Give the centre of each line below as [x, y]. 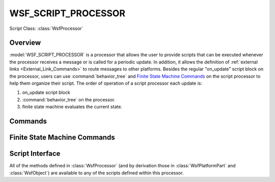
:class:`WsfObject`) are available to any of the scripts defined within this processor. [97, 173]
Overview [25, 43]
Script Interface [35, 154]
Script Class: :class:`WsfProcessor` [46, 28]
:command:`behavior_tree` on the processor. [69, 99]
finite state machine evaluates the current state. [72, 107]
